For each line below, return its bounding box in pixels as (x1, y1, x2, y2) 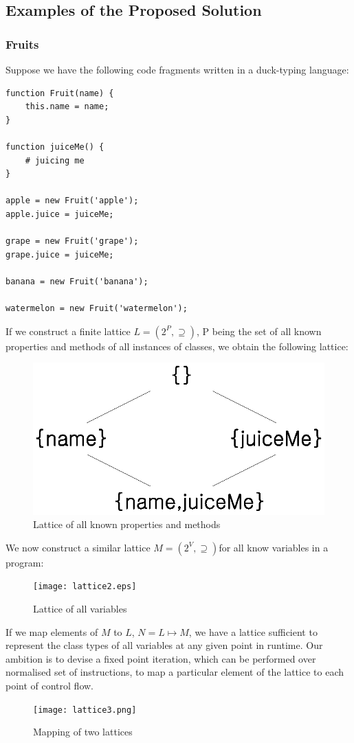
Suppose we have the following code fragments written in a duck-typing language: (5, 62, 349, 76)
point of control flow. (5, 678, 94, 692)
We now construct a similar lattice (5, 540, 151, 554)
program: (5, 555, 44, 569)
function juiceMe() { (5, 141, 104, 152)
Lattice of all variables (33, 602, 127, 616)
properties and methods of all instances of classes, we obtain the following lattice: (5, 339, 349, 353)
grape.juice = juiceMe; (5, 249, 114, 260)
